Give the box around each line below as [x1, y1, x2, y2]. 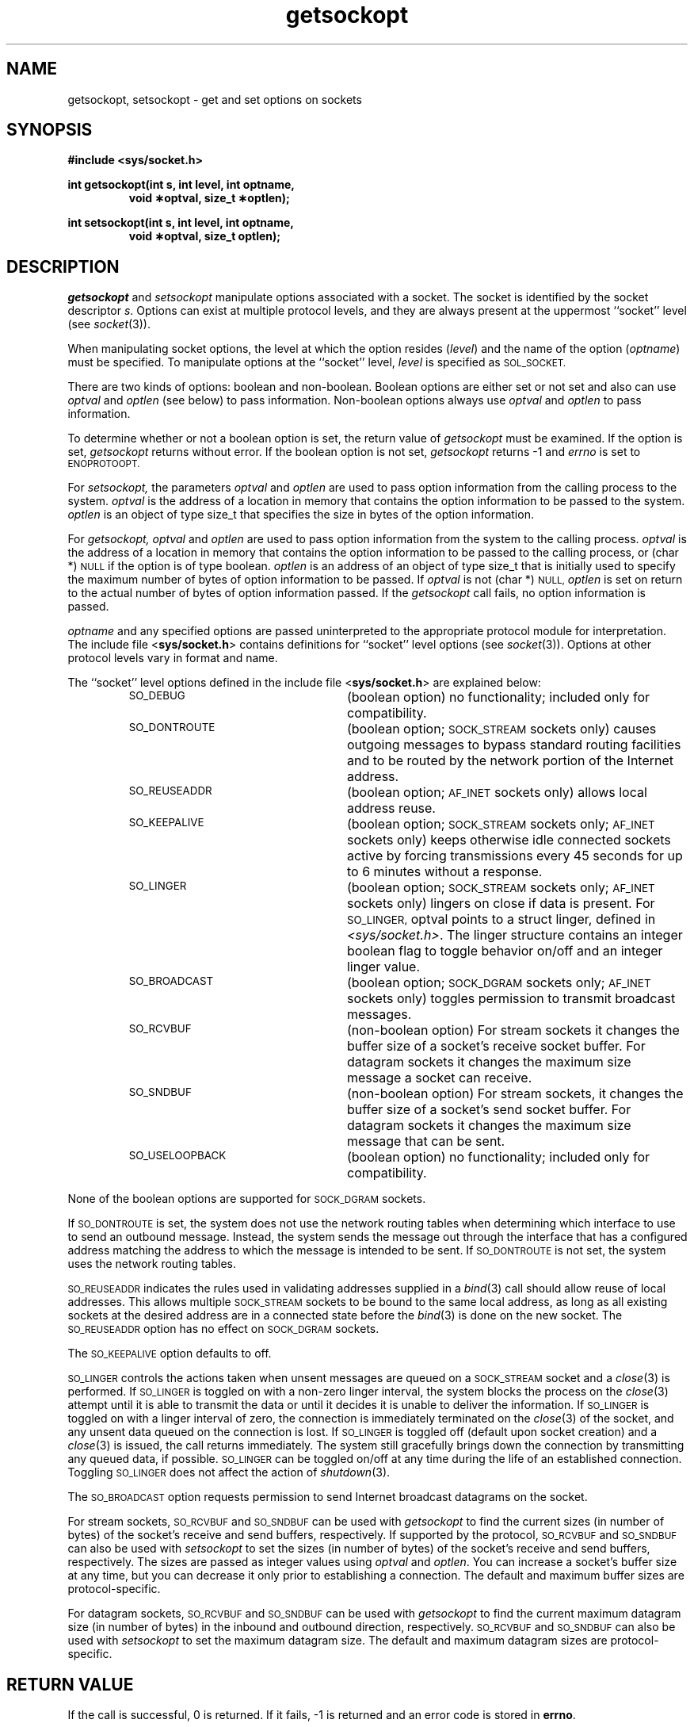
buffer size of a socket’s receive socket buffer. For [346, 1038, 646, 1055]
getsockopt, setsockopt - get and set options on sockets [67, 92, 362, 106]
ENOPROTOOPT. [67, 458, 140, 470]
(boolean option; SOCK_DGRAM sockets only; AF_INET [346, 975, 651, 991]
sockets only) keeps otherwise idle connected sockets [346, 832, 671, 848]
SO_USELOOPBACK [128, 1149, 227, 1162]
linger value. [346, 959, 421, 975]
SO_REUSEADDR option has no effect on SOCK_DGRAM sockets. [67, 1322, 379, 1336]
